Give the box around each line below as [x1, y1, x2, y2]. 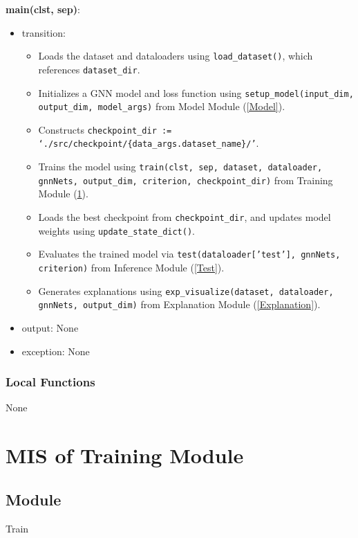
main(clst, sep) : [6, 2, 80, 16]
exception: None [21, 343, 90, 358]
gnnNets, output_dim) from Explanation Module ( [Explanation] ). [38, 297, 321, 312]
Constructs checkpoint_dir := [38, 122, 172, 136]
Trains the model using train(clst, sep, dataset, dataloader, [38, 159, 323, 174]
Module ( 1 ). [38, 186, 88, 201]
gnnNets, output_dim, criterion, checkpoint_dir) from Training [38, 172, 333, 187]
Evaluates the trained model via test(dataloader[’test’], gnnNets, [38, 246, 341, 261]
